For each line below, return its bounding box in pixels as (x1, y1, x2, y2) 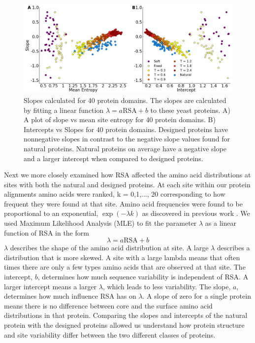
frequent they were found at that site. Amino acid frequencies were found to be (4, 198, 243, 208)
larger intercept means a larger (4, 281, 97, 291)
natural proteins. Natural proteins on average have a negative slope (24, 143, 226, 153)
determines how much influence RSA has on (4, 291, 136, 301)
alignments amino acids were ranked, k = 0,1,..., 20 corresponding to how (4, 189, 225, 199)
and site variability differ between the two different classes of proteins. (4, 329, 216, 340)
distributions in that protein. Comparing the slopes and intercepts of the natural (4, 310, 248, 320)
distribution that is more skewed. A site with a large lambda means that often (4, 252, 240, 262)
